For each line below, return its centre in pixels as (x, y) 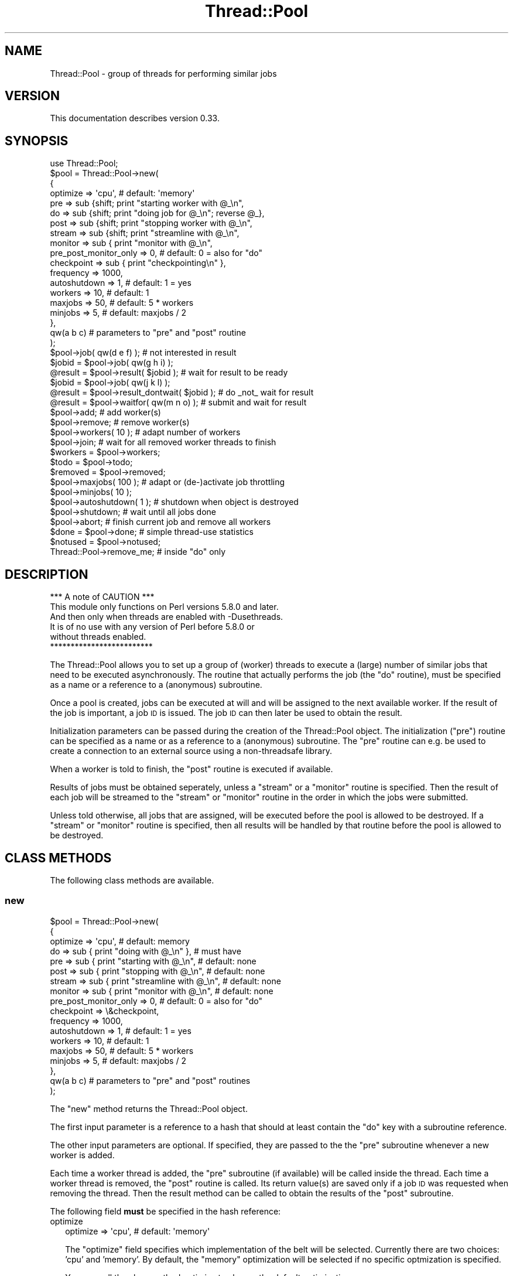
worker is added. (82, 1155)
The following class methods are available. (132, 880)
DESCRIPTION (47, 574)
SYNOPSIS (37, 141)
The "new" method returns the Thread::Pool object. (149, 1108)
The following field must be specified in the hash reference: (165, 1211)
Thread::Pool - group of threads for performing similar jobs (163, 73)
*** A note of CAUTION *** (102, 597)
